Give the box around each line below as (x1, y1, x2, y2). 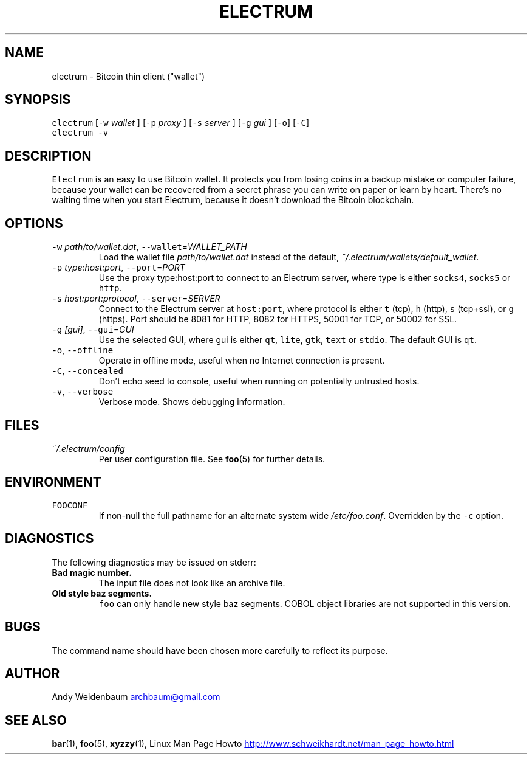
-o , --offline (52, 345, 114, 356)
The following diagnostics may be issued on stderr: (52, 556, 256, 567)
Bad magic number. (52, 567, 132, 578)
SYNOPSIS (5, 92, 71, 108)
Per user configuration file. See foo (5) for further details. (98, 453, 326, 464)
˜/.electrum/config (52, 443, 125, 454)
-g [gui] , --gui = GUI (52, 324, 134, 335)
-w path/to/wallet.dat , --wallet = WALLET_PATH (52, 241, 247, 252)
